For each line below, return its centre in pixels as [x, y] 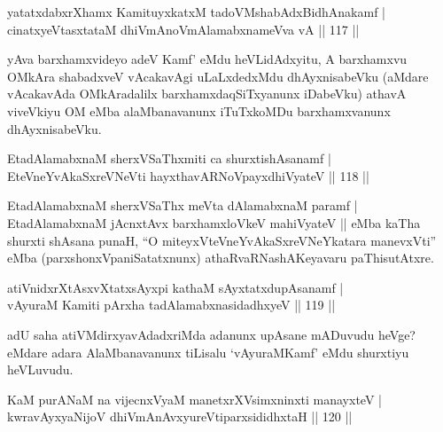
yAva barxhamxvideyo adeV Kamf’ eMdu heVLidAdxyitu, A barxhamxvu [207, 59]
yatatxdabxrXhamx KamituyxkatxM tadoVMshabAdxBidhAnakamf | [197, 12]
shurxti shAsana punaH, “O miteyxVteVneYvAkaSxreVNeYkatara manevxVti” [222, 240]
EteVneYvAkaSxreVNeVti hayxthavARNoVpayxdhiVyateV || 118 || [188, 175]
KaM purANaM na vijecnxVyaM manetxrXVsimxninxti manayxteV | [194, 399]
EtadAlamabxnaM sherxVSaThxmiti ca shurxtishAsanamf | [169, 158]
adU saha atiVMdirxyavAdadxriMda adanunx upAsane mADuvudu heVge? [211, 334]
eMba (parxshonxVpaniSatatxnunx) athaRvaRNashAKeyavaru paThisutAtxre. [221, 258]
